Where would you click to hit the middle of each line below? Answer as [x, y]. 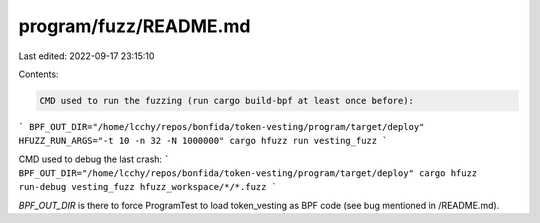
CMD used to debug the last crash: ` [94, 159]
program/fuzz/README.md [134, 26]
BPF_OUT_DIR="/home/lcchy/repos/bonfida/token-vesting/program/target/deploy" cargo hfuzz [248, 173]
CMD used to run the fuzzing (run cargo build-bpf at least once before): [227, 100]
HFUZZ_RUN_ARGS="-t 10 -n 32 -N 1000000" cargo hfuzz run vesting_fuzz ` [203, 141]
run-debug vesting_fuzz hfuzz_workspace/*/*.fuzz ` [148, 187]
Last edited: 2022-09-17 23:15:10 [86, 56]
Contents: [38, 74]
